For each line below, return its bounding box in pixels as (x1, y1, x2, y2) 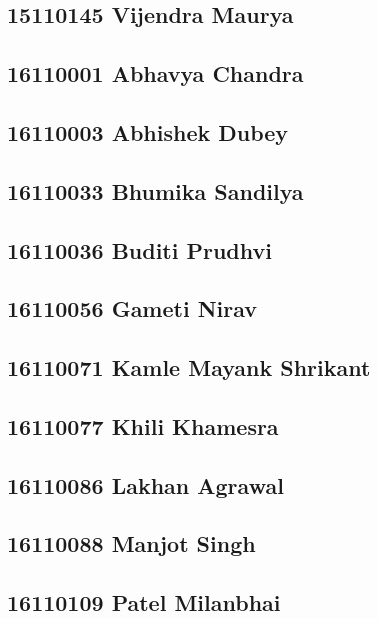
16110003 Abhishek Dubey (7, 116, 289, 147)
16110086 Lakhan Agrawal (7, 469, 284, 500)
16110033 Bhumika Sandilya (7, 175, 304, 206)
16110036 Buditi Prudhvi (7, 234, 272, 265)
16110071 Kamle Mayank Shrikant (7, 352, 371, 383)
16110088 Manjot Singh (7, 528, 256, 559)
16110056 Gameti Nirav (7, 293, 258, 324)
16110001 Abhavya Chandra (7, 58, 304, 89)
